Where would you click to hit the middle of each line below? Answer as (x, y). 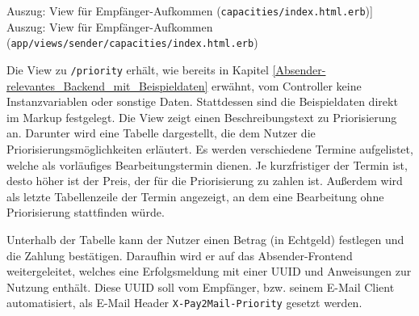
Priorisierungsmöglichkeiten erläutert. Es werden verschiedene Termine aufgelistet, (210, 148)
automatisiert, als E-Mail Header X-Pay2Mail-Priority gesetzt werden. (184, 303)
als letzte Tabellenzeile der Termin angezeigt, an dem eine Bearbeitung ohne (195, 196)
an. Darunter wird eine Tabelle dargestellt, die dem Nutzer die (161, 133)
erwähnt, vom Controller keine (287, 85)
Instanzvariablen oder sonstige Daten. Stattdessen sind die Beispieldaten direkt (202, 101)
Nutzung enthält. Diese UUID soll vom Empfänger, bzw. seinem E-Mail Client (201, 287)
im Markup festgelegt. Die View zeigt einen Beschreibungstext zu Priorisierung (202, 117)
